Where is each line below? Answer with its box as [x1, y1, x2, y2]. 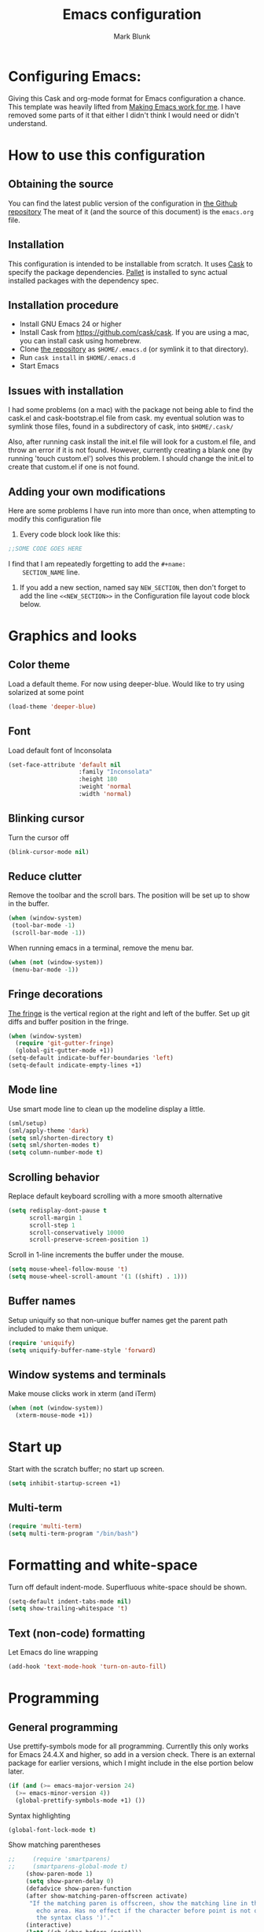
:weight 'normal [78, 782, 132, 791]
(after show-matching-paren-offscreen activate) [25, 1892, 189, 1900]
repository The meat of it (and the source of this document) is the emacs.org [8, 206, 254, 216]
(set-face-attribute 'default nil [8, 760, 122, 769]
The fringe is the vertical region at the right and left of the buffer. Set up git [8, 1009, 250, 1018]
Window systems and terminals [8, 1369, 167, 1382]
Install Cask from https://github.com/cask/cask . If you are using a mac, [19, 328, 250, 337]
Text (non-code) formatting [8, 1626, 145, 1640]
